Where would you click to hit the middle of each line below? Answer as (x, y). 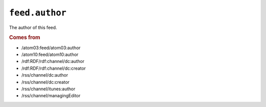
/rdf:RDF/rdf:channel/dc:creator (54, 68)
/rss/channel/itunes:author (49, 89)
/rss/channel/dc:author (45, 75)
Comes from (25, 38)
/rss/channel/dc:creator (46, 82)
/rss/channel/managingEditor (51, 96)
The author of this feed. (33, 27)
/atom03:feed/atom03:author (51, 48)
